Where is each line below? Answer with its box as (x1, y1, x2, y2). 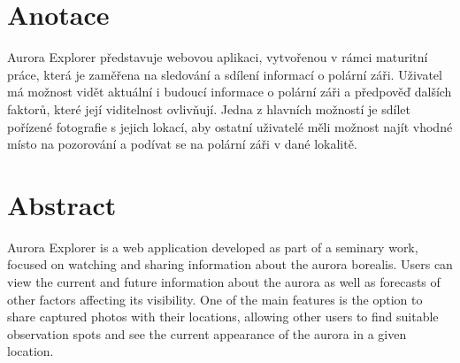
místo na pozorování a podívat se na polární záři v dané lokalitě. (7, 135, 357, 153)
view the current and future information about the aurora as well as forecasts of (7, 273, 441, 290)
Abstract (7, 186, 117, 222)
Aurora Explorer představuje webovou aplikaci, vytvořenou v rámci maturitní (7, 48, 428, 66)
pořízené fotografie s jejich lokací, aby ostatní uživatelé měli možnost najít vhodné (7, 117, 453, 135)
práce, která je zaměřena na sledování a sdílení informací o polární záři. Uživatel (7, 65, 442, 83)
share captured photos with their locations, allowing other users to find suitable (7, 307, 439, 326)
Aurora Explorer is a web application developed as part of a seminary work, (7, 237, 418, 256)
